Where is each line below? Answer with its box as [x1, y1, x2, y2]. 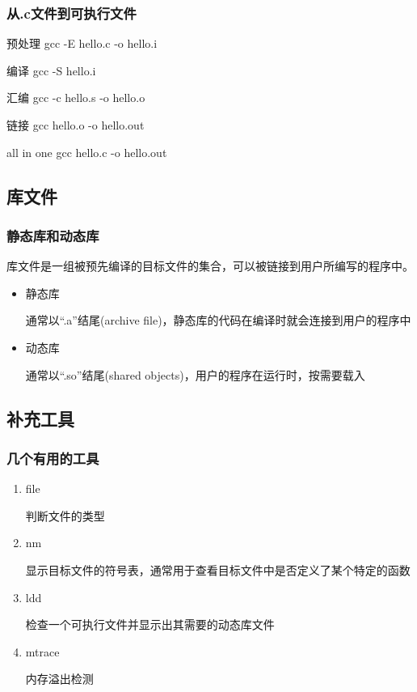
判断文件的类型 [25, 507, 105, 524]
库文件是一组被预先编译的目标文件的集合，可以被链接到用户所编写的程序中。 [6, 257, 414, 274]
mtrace [25, 643, 60, 660]
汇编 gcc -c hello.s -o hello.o [6, 89, 145, 106]
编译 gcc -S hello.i [6, 62, 96, 79]
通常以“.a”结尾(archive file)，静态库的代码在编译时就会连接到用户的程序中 [25, 312, 411, 329]
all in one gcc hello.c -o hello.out [6, 143, 167, 160]
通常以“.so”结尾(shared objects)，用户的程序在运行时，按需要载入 [25, 366, 365, 383]
